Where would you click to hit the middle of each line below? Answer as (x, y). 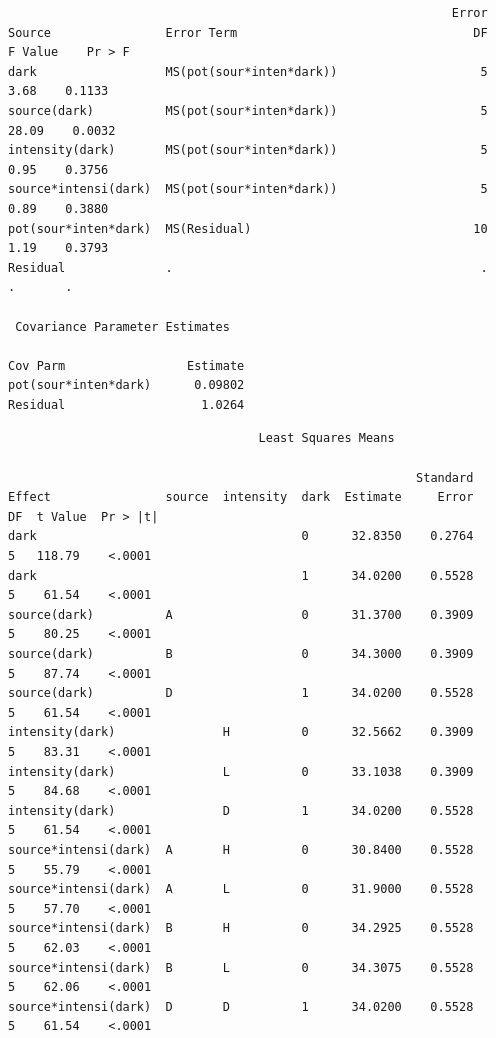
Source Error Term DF (248, 32)
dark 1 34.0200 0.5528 (241, 575)
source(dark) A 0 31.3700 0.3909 (241, 614)
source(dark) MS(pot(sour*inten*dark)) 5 (248, 110)
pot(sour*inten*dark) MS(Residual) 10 (248, 228)
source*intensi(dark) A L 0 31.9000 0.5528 (241, 889)
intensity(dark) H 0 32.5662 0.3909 (241, 732)
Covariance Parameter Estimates (122, 326)
